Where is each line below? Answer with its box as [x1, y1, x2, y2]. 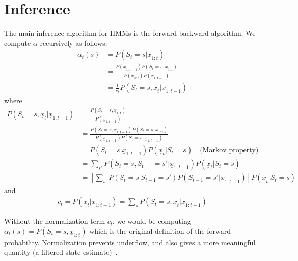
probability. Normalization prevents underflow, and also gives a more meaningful [4, 236, 256, 247]
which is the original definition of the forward [89, 225, 231, 236]
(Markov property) [200, 147, 259, 154]
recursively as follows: [40, 37, 107, 48]
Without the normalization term [4, 216, 105, 226]
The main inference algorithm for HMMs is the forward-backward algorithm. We [4, 28, 256, 38]
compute [4, 37, 31, 48]
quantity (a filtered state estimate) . [4, 247, 118, 257]
